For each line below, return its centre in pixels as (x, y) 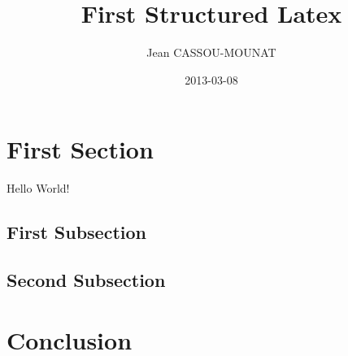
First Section (80, 149)
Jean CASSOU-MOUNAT (211, 52)
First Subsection (76, 232)
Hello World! (38, 188)
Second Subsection (86, 280)
